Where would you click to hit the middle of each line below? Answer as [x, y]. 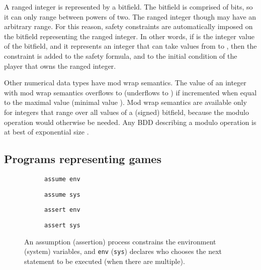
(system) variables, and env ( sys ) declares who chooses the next [123, 251]
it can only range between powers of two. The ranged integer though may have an [130, 16]
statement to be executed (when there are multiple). [105, 261]
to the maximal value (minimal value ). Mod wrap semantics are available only [125, 102]
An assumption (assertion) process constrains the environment [120, 241]
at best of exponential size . [47, 132]
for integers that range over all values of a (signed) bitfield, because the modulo [126, 112]
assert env [62, 210]
